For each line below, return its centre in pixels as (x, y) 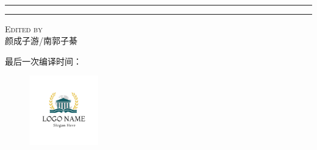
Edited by (24, 28)
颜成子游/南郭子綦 (41, 41)
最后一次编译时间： (43, 61)
